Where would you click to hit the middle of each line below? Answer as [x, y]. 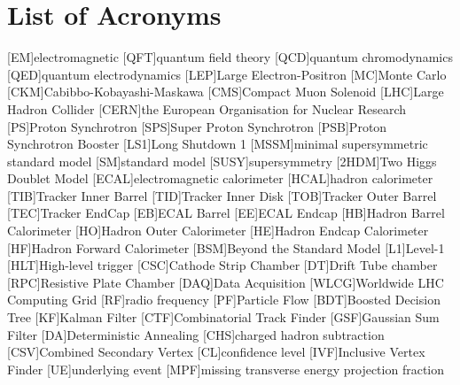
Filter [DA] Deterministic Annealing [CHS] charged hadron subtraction [196, 334]
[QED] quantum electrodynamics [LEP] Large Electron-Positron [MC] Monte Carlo [227, 74]
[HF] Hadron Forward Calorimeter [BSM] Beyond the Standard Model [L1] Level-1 [226, 247]
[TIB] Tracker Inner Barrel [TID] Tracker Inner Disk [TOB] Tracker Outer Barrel [222, 195]
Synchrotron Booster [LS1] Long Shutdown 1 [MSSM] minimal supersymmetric [218, 144]
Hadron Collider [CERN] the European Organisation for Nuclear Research [207, 108]
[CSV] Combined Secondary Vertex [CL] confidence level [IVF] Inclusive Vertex [216, 352]
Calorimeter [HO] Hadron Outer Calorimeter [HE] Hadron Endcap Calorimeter [218, 231]
